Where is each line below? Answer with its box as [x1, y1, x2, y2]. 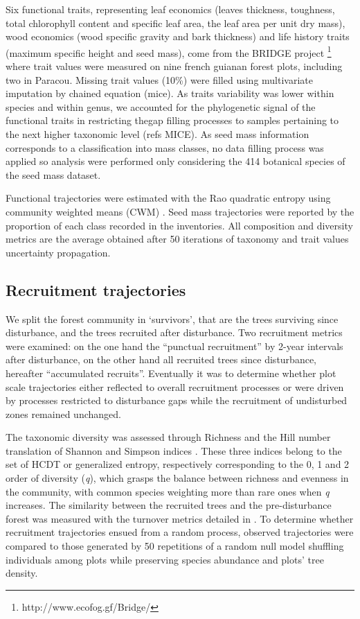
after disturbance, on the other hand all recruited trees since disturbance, [6, 352, 316, 367]
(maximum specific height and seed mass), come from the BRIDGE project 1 [6, 43, 332, 60]
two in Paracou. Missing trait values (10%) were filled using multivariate [6, 72, 313, 87]
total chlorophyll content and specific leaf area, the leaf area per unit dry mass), [6, 15, 345, 30]
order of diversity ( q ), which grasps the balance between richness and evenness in [6, 471, 349, 485]
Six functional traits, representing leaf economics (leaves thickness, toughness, [6, 2, 335, 16]
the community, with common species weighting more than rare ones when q [6, 484, 330, 498]
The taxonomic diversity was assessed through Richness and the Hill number [6, 430, 331, 444]
